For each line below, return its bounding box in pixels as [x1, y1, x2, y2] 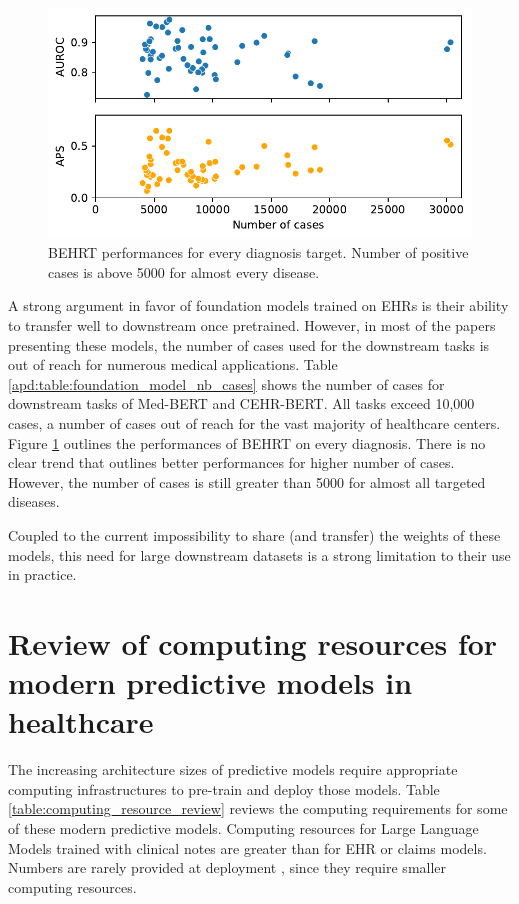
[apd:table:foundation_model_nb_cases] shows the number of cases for [8, 373, 445, 394]
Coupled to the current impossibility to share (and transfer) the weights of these [8, 524, 501, 545]
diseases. [8, 491, 60, 512]
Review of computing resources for [8, 622, 498, 663]
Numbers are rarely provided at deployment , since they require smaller [8, 857, 447, 878]
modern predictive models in [8, 662, 413, 703]
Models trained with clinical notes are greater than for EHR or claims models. [8, 837, 487, 858]
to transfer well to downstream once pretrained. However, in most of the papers [8, 314, 496, 335]
